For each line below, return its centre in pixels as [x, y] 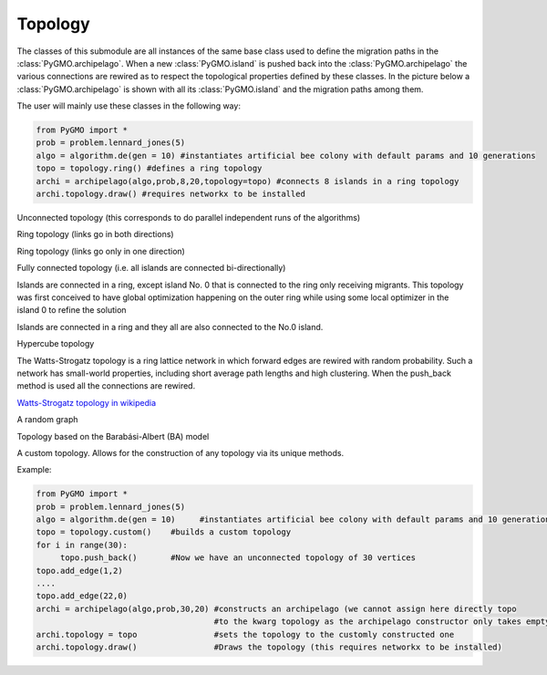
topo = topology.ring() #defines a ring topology [149, 168]
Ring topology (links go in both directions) [95, 234]
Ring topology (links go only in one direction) [101, 251]
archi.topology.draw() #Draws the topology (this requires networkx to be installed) [269, 647]
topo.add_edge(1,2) [79, 571]
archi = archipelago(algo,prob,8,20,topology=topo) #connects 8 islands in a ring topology [248, 181]
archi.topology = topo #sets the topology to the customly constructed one [245, 634]
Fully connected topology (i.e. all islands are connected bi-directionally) [151, 268]
